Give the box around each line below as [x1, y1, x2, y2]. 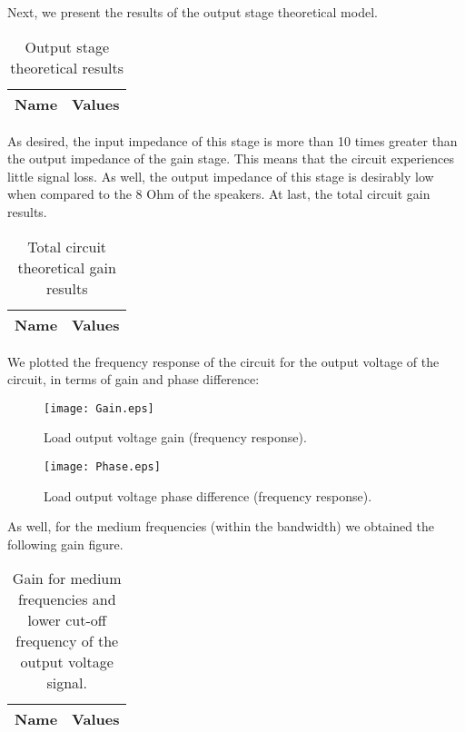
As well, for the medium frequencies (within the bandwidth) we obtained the [7, 517, 435, 536]
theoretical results [10, 56, 124, 78]
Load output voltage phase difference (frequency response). [44, 486, 372, 505]
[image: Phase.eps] [44, 460, 161, 473]
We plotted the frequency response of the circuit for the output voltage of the [7, 351, 440, 371]
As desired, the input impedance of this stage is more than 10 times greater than [7, 131, 458, 150]
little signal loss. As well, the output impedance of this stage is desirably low [7, 166, 434, 185]
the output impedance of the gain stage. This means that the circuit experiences [7, 149, 454, 168]
